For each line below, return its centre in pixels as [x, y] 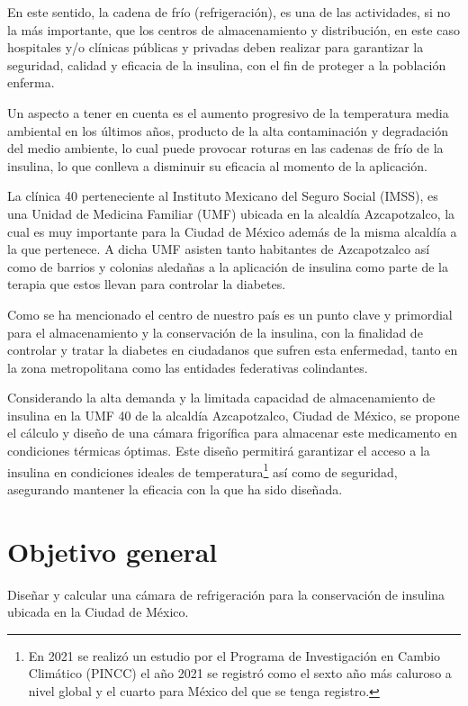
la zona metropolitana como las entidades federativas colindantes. [188, 367]
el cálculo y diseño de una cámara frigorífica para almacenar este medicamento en [233, 433]
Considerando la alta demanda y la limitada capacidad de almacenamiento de [221, 398]
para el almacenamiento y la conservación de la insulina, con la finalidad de [215, 332]
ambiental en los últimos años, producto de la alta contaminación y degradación [228, 130]
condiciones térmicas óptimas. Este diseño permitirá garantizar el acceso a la [219, 451]
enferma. [31, 82]
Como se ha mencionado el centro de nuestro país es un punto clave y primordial [230, 314]
